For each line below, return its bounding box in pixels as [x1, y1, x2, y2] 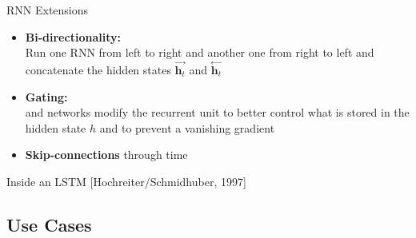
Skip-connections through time [25, 146, 188, 163]
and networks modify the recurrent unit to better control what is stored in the [25, 104, 410, 121]
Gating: [25, 88, 68, 105]
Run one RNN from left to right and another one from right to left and [25, 44, 374, 61]
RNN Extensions [6, 2, 89, 18]
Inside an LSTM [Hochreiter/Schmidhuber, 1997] [6, 173, 246, 189]
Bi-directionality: [25, 28, 121, 45]
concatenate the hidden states [25, 61, 171, 77]
